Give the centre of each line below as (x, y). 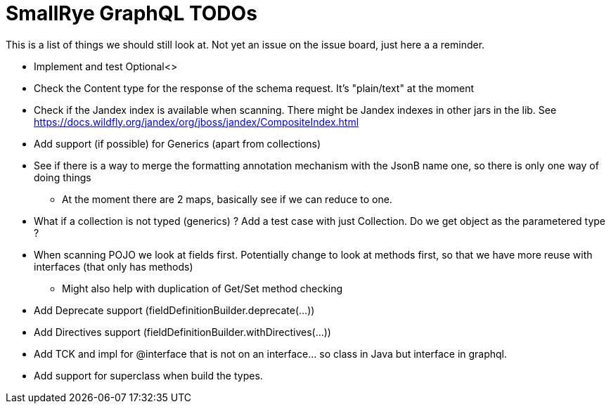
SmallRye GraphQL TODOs (131, 13)
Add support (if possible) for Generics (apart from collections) (178, 143)
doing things (63, 177)
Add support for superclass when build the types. (148, 375)
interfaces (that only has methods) (114, 266)
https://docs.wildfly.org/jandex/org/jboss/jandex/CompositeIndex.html (197, 122)
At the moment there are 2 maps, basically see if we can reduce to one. (227, 199)
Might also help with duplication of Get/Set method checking (202, 288)
